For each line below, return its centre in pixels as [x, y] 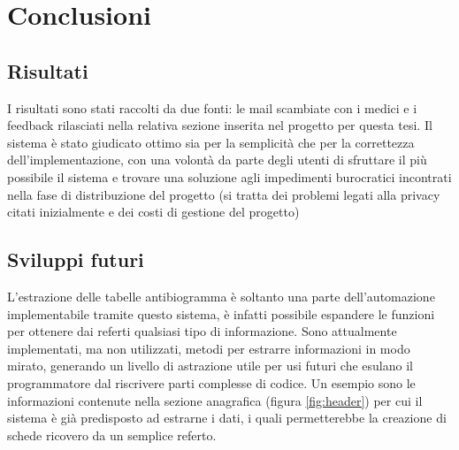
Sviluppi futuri [76, 259]
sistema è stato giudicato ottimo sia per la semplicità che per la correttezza [211, 142]
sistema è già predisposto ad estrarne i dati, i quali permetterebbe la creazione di [227, 418]
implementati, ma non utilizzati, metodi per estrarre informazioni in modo [209, 348]
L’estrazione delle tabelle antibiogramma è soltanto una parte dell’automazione [221, 296]
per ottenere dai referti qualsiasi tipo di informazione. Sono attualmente [202, 331]
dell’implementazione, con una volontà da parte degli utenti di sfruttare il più [217, 160]
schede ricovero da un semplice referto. [112, 435]
